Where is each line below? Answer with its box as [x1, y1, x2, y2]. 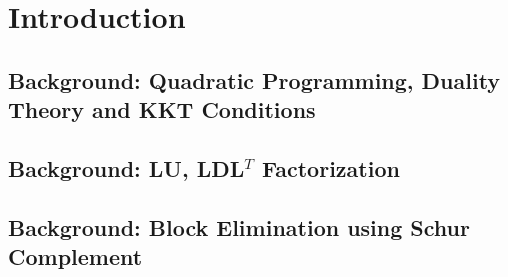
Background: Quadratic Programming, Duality [8, 64, 501, 95]
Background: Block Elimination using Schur [8, 211, 470, 242]
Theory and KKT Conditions [8, 94, 316, 125]
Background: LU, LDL [8, 152, 245, 183]
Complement [8, 241, 143, 272]
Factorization [262, 152, 400, 183]
